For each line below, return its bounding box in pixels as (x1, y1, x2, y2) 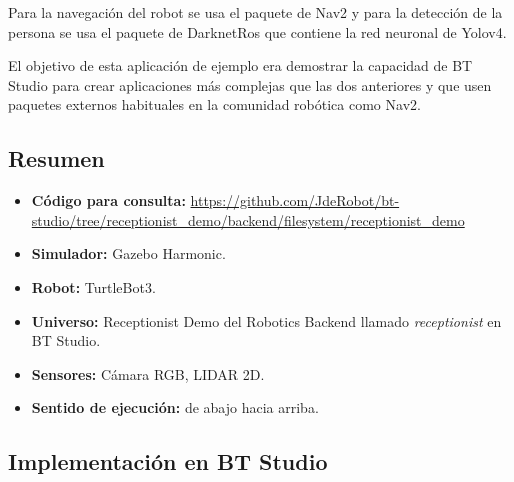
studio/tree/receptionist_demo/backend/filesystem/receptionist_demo (31, 209, 465, 230)
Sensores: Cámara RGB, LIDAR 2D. (31, 363, 265, 384)
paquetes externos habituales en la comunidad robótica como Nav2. (8, 94, 421, 115)
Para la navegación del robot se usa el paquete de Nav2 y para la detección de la (8, 2, 503, 22)
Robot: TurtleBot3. (31, 276, 156, 297)
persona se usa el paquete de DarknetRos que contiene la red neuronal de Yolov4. (8, 21, 507, 42)
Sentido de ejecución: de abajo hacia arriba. (31, 397, 319, 418)
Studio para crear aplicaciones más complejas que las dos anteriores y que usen (8, 74, 492, 95)
